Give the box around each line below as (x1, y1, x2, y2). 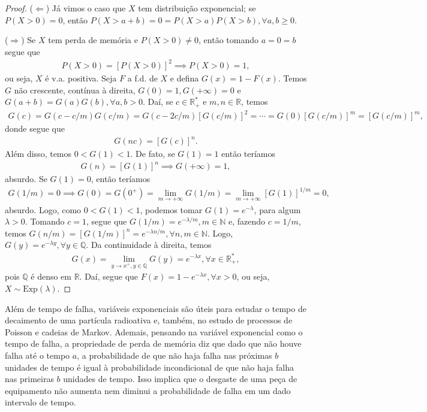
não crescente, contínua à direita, (14, 83, 136, 96)
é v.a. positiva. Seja (45, 71, 117, 84)
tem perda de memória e (48, 34, 138, 46)
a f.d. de (127, 71, 158, 84)
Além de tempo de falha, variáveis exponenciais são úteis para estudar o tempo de (5, 302, 306, 314)
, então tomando (199, 34, 258, 46)
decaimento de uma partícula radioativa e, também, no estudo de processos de (5, 314, 293, 326)
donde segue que (5, 122, 65, 135)
